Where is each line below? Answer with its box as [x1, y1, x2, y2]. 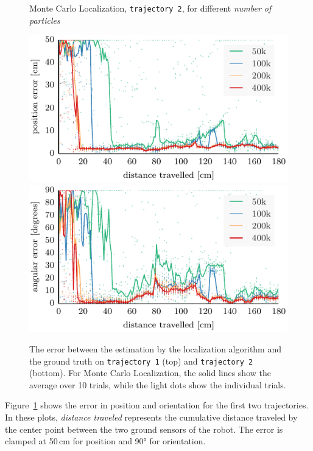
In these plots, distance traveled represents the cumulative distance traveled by [5, 411, 298, 424]
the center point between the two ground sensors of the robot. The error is [5, 422, 283, 435]
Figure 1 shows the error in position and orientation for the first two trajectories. [5, 399, 309, 411]
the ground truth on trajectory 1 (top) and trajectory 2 [29, 354, 253, 367]
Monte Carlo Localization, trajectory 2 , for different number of [29, 2, 272, 14]
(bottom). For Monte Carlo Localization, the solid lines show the [29, 366, 271, 379]
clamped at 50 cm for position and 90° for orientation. [5, 435, 206, 447]
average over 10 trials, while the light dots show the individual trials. [29, 378, 286, 391]
